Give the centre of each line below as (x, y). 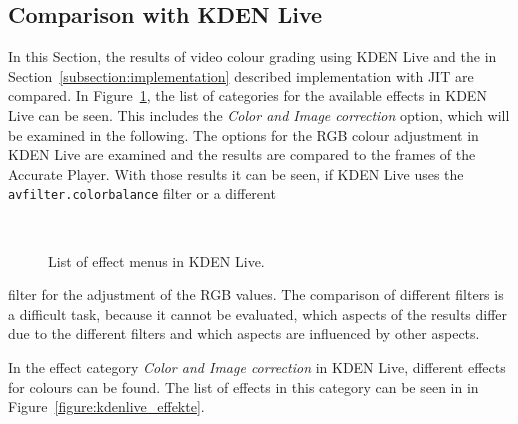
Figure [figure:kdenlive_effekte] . (106, 406)
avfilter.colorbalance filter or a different (142, 193)
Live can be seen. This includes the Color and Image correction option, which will (259, 114)
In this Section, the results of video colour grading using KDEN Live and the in (252, 56)
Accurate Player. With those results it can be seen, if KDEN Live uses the (236, 173)
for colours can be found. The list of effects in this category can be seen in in (243, 386)
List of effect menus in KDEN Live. (156, 260)
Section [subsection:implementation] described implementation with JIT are (241, 75)
